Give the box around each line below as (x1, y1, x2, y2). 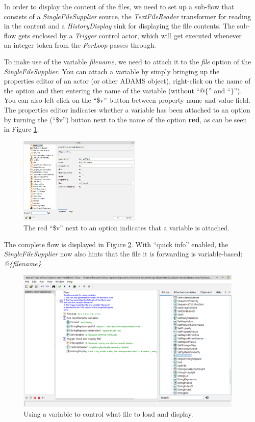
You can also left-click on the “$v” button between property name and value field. (4, 95, 251, 105)
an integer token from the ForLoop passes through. (4, 40, 156, 50)
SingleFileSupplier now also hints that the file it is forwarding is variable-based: (4, 249, 243, 259)
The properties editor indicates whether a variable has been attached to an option (4, 104, 251, 114)
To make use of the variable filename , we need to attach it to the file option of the (4, 56, 251, 66)
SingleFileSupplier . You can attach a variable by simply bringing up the (4, 66, 220, 76)
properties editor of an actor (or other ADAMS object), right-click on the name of (4, 76, 251, 86)
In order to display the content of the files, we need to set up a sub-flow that (4, 1, 234, 11)
